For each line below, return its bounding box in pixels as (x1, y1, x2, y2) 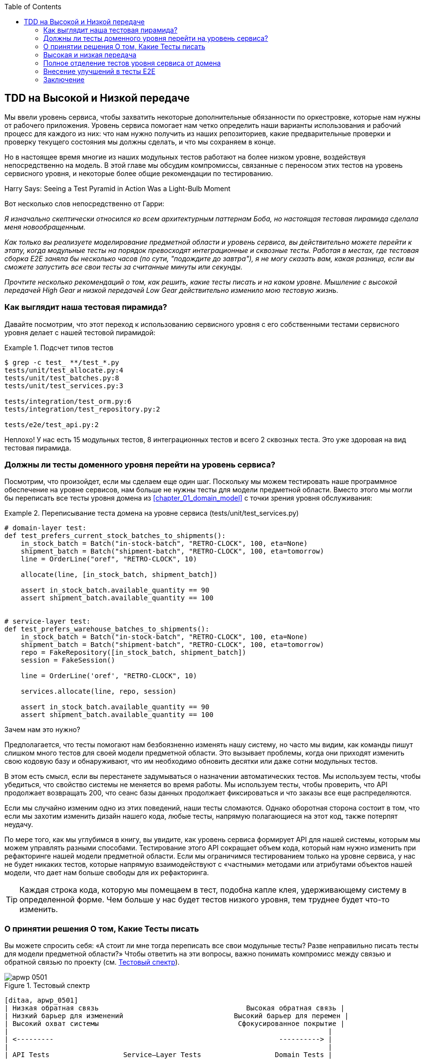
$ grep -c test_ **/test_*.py (4, 358, 120, 366)
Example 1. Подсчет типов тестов (4, 343, 114, 352)
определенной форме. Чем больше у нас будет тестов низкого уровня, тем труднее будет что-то (19, 895, 390, 905)
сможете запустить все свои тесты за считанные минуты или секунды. (4, 262, 243, 271)
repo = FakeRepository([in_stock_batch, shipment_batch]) (20, 648, 247, 657)
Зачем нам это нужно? (4, 725, 80, 734)
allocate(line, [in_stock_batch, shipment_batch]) (20, 571, 218, 579)
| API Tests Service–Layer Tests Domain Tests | (4, 1051, 333, 1059)
